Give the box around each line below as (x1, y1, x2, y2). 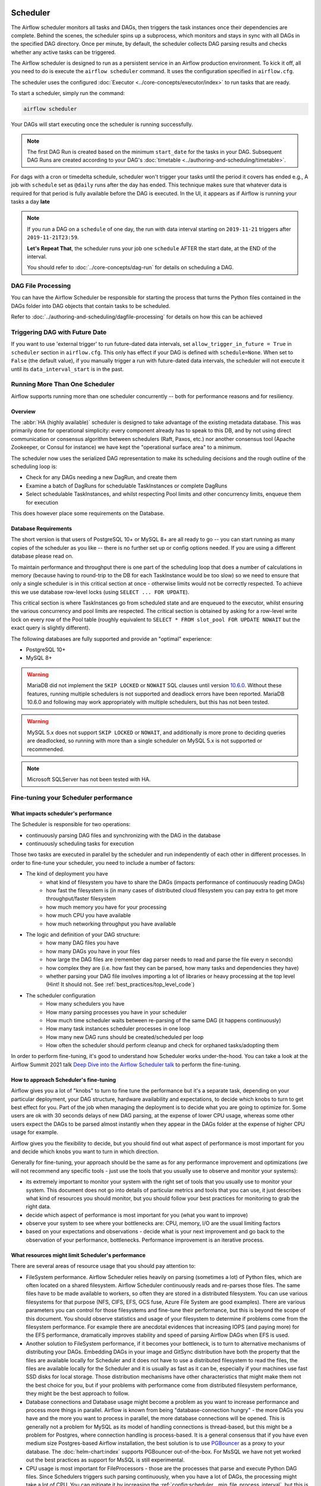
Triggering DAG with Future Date (11, 328, 107, 336)
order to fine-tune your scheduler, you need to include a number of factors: (11, 859, 196, 866)
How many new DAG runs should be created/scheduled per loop (46, 1033, 204, 1040)
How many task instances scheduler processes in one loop (46, 1025, 190, 1032)
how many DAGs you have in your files (46, 947, 140, 955)
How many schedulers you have (46, 1000, 125, 1008)
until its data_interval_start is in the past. (11, 366, 124, 373)
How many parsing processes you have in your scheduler (46, 1008, 187, 1016)
